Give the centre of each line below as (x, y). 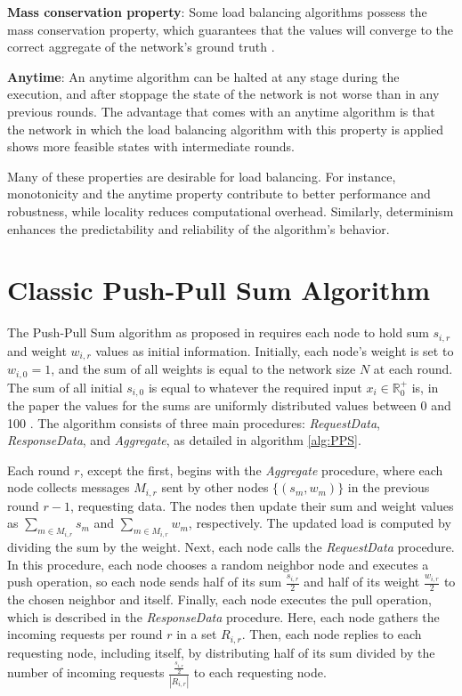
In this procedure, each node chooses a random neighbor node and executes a (218, 564)
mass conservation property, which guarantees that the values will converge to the (231, 29)
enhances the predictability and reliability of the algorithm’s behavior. (199, 228)
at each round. (413, 369)
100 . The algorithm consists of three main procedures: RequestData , (194, 422)
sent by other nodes (215, 487)
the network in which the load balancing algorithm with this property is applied (225, 129)
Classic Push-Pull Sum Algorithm (219, 290)
